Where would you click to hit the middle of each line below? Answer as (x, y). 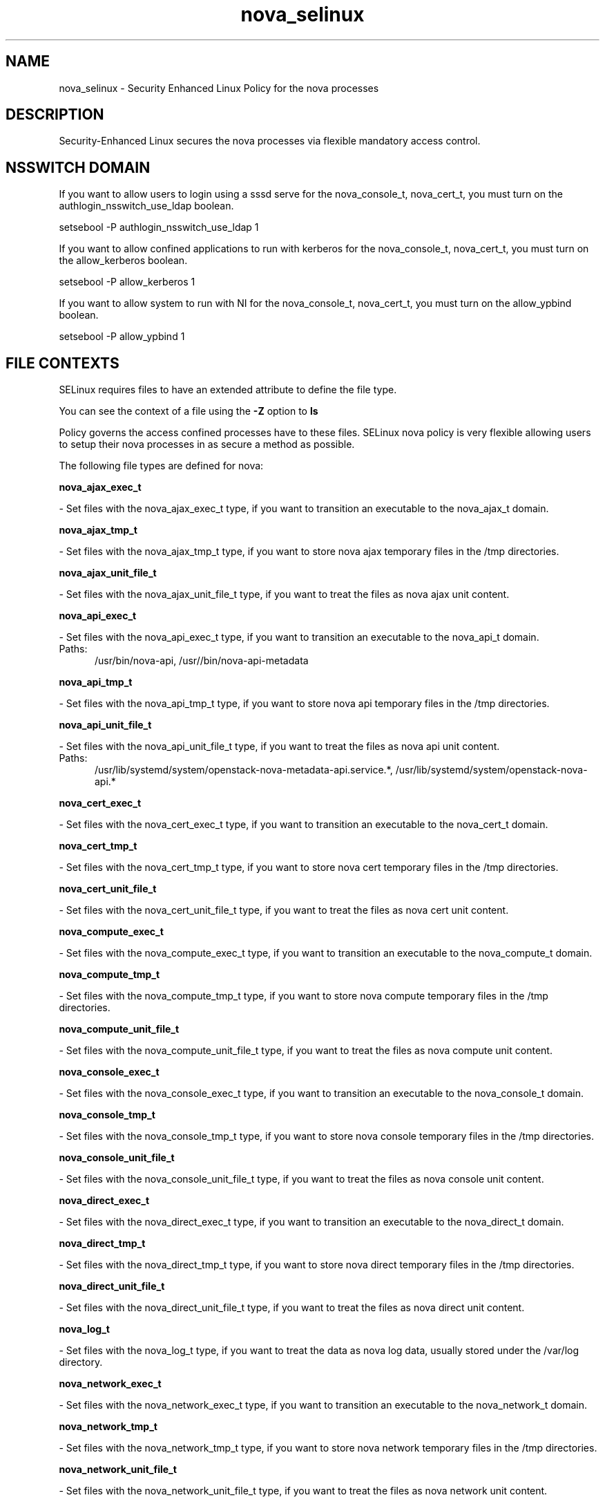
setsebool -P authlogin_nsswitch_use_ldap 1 (159, 227)
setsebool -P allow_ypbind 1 (122, 337)
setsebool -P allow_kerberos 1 (127, 282)
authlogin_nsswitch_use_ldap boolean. (146, 206)
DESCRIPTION (55, 115)
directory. (81, 1362)
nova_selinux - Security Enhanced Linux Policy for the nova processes (219, 88)
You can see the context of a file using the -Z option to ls (189, 411)
